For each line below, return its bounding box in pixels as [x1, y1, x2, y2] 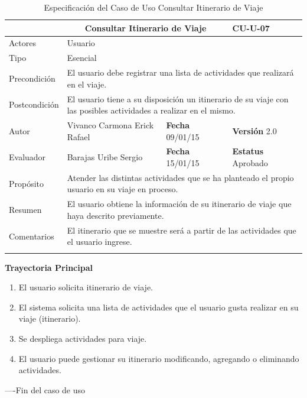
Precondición [9, 72, 55, 84]
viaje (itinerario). [18, 312, 81, 325]
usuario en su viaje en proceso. [67, 183, 178, 195]
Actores [9, 37, 36, 49]
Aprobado [232, 157, 268, 169]
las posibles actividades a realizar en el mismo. [67, 104, 236, 117]
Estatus [232, 145, 264, 157]
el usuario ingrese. [67, 235, 132, 248]
